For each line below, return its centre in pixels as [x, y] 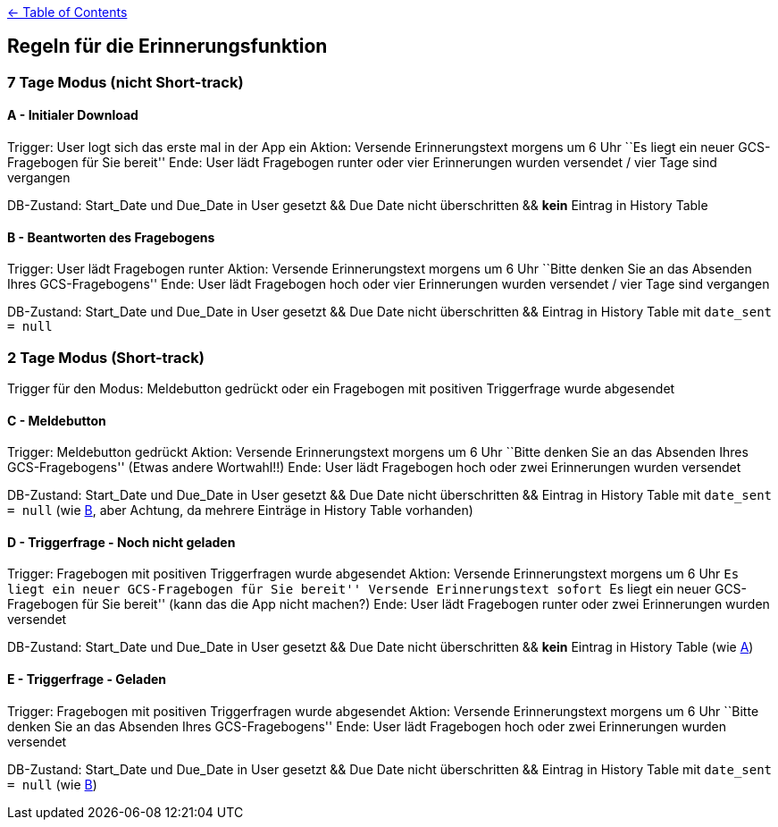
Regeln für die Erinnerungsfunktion [167, 46]
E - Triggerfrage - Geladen [87, 679]
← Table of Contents [67, 12]
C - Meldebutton [57, 420]
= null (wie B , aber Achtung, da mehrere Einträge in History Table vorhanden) [240, 511]
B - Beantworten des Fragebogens [111, 237]
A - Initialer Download [73, 115]
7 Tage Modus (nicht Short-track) [125, 82]
